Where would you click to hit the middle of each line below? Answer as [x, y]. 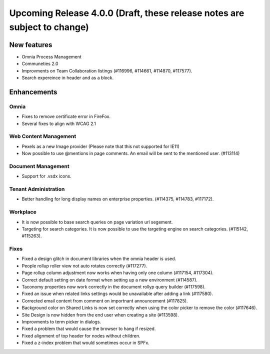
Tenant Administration [37, 189]
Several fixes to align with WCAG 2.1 [59, 123]
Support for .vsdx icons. [47, 176]
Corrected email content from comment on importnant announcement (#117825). [105, 300]
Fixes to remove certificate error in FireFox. [66, 116]
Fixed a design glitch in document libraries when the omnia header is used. [99, 259]
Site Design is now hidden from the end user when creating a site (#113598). [100, 314]
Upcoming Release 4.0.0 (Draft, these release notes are [127, 13]
